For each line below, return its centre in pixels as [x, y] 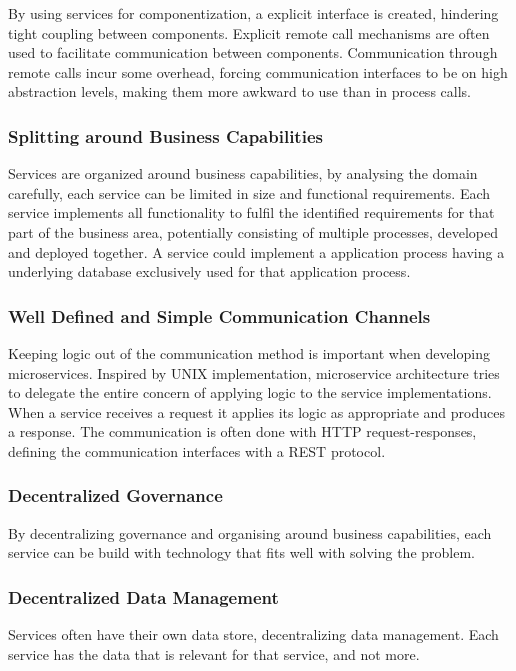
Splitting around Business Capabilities [165, 135]
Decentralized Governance [115, 495]
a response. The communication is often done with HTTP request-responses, [242, 431]
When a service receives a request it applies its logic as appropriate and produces [256, 411]
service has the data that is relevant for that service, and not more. [214, 653]
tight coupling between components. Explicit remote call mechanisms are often [249, 32]
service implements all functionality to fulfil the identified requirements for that [251, 212]
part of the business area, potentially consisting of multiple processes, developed [253, 231]
